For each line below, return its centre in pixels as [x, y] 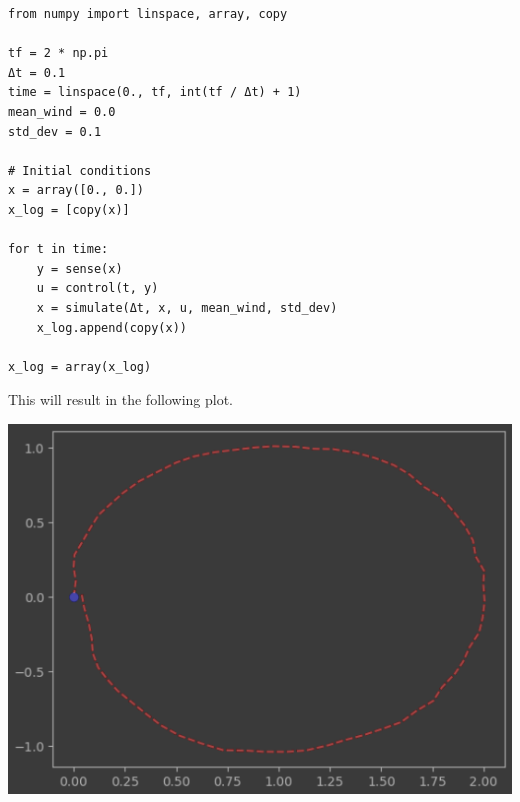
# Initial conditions [80, 170]
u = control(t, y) [97, 288]
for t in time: [58, 249]
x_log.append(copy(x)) [111, 327]
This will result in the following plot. [120, 399]
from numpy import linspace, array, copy [148, 14]
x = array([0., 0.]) [76, 190]
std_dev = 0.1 [55, 131]
